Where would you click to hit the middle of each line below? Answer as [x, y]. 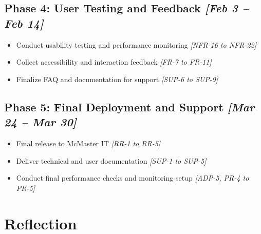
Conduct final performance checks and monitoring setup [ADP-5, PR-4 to [133, 178]
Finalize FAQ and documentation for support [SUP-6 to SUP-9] [117, 79]
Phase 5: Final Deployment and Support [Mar [129, 106]
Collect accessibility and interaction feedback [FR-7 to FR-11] [114, 62]
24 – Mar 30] [41, 122]
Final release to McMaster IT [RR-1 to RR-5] [88, 143]
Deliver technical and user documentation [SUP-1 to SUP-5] [111, 160]
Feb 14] [24, 23]
